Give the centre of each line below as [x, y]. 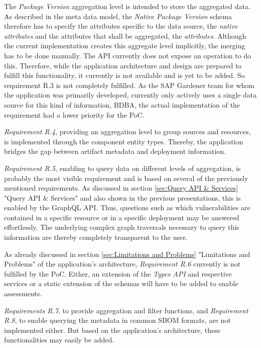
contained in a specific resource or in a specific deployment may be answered [122, 217]
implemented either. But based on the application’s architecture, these [112, 330]
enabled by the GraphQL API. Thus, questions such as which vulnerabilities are [127, 207]
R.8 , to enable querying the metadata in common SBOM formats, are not [117, 320]
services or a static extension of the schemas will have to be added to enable [121, 283]
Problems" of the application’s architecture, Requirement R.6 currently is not [122, 264]
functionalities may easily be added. [59, 340]
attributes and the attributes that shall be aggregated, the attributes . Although [125, 35]
